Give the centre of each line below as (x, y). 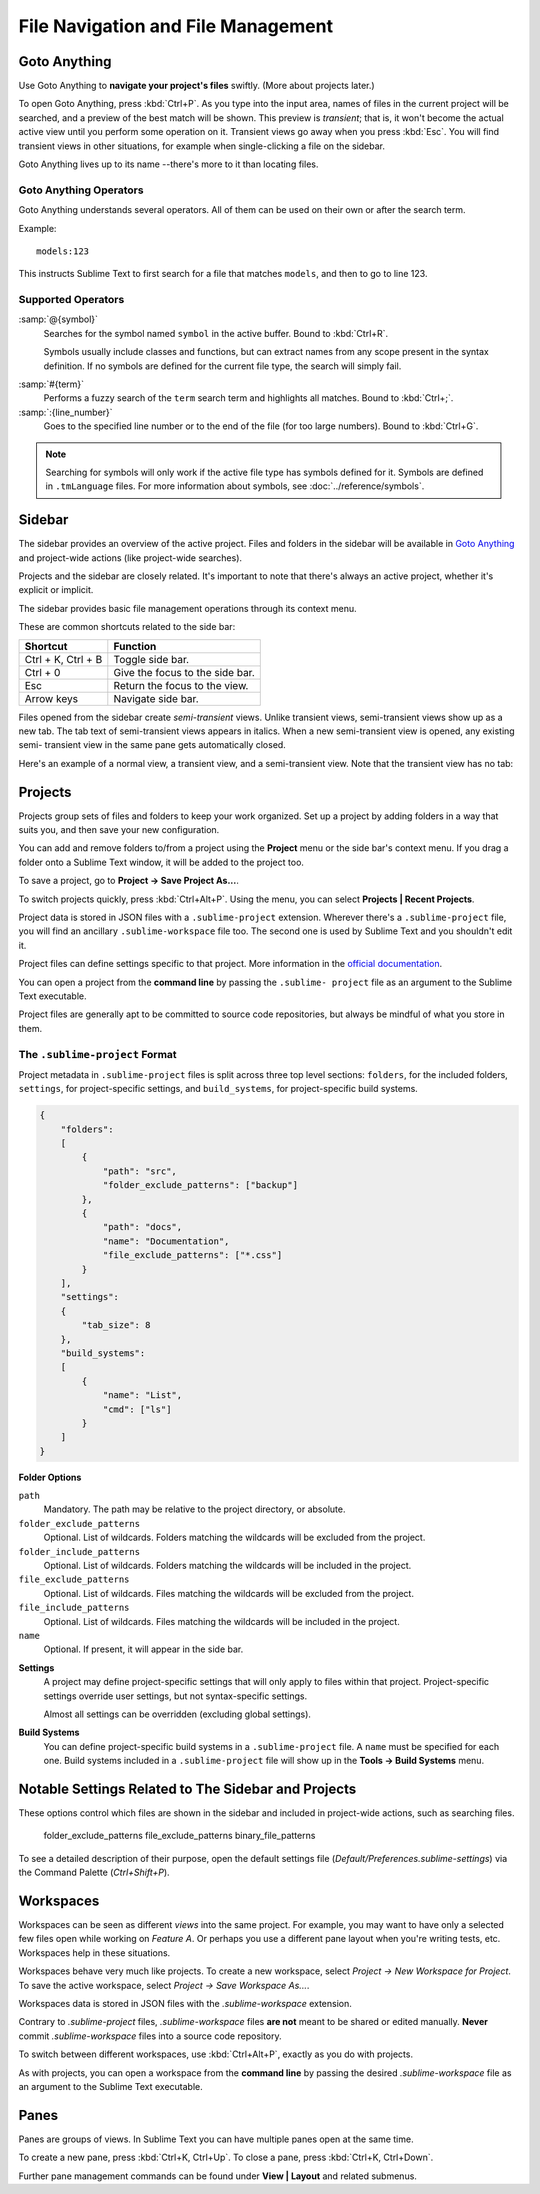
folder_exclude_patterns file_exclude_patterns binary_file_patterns (179, 1836)
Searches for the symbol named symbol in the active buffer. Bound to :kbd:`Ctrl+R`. (216, 333)
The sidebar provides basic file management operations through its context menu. (187, 608)
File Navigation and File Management (176, 26)
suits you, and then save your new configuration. (119, 830)
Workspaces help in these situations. (94, 1952)
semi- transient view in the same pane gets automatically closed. (152, 745)
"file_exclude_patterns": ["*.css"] (192, 1255)
